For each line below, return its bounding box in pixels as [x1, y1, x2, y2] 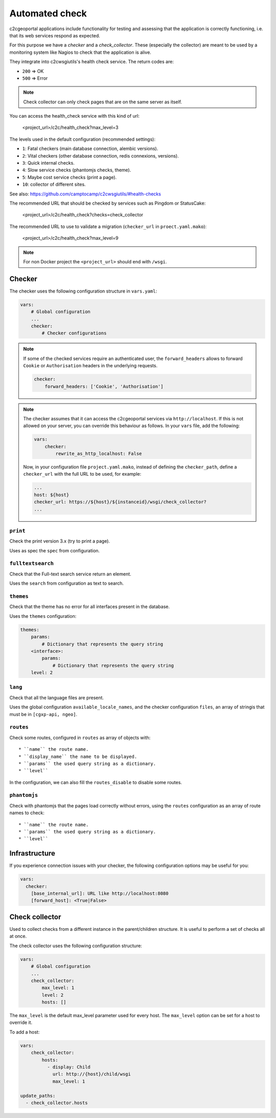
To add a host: [9, 1028, 40, 1035]
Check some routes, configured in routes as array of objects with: [9, 734, 151, 741]
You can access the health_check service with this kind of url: [9, 113, 140, 119]
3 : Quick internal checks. [22, 160, 75, 166]
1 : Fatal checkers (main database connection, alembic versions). [22, 146, 158, 152]
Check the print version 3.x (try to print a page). [9, 538, 110, 544]
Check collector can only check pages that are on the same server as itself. [23, 99, 182, 105]
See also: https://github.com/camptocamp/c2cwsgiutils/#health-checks [9, 191, 161, 197]
